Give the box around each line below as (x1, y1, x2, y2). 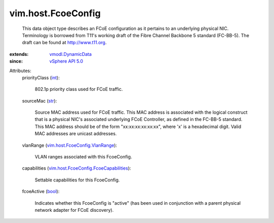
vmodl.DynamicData (49, 51, 92, 57)
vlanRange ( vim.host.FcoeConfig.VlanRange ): (22, 142, 117, 148)
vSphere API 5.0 (49, 58, 83, 65)
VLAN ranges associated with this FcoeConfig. (35, 154, 132, 160)
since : (9, 58, 23, 65)
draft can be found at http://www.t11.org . (22, 40, 107, 46)
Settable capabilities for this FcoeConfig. (35, 177, 120, 183)
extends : (9, 51, 29, 57)
